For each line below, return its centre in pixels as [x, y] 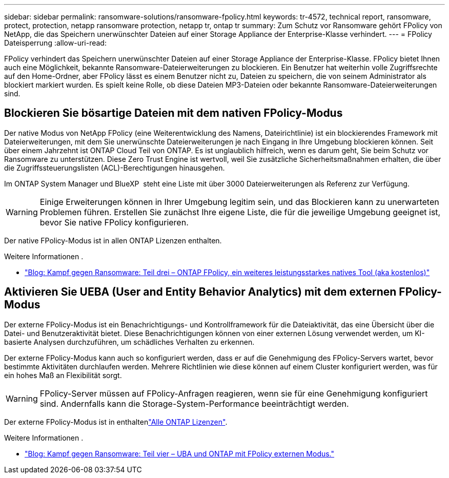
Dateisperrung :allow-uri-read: [55, 43]
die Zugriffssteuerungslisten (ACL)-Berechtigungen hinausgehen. [115, 168]
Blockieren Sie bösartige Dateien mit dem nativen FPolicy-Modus [174, 113]
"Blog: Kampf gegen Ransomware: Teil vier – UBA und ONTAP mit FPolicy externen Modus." [180, 453]
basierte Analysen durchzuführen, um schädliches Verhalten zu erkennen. [129, 342]
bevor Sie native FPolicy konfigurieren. [114, 222]
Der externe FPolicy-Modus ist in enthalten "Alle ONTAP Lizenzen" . [116, 422]
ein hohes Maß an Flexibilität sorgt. [63, 375]
